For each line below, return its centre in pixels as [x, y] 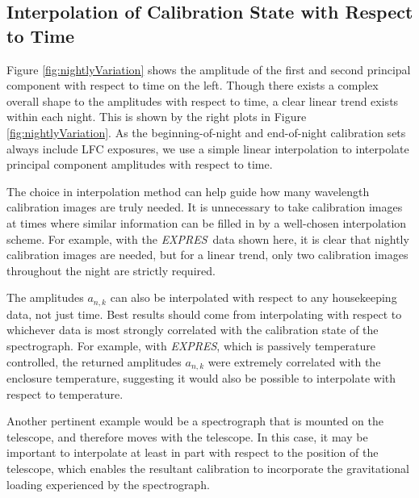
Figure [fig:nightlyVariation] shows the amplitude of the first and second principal [209, 69]
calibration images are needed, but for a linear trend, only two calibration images [207, 255]
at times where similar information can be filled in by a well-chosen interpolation [207, 222]
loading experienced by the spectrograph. [108, 484]
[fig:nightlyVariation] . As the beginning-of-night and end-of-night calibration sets [206, 132]
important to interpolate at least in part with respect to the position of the [193, 452]
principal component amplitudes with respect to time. [140, 164]
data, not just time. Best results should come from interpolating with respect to [204, 314]
